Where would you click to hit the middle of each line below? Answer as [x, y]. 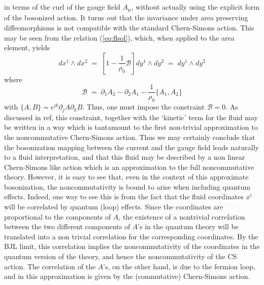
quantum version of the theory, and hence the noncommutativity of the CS [121, 256]
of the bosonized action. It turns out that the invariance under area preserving [126, 17]
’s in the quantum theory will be [188, 226]
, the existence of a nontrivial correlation [182, 216]
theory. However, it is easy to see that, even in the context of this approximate [126, 177]
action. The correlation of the [50, 266]
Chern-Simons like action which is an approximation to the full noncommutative [129, 167]
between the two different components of [67, 226]
